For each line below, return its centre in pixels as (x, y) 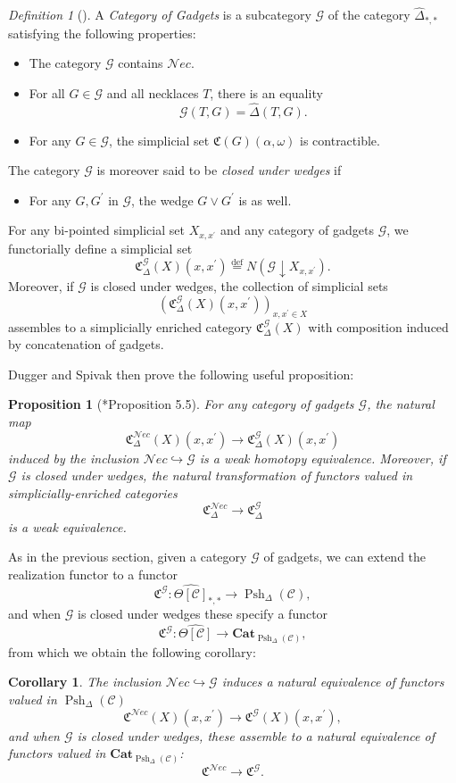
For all (47, 92)
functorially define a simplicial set (100, 249)
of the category (369, 15)
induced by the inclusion (74, 458)
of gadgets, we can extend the (345, 557)
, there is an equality (266, 92)
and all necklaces (153, 92)
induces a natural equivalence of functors (333, 682)
